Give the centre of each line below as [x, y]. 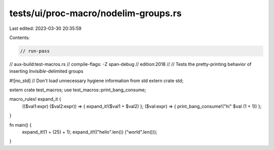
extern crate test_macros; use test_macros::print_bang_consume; [78, 90]
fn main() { [21, 125]
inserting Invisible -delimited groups [46, 71]
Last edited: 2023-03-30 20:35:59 [45, 28]
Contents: [20, 37]
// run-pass [35, 51]
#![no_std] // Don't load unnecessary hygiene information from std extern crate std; [96, 81]
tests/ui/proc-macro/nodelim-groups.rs [96, 13]
